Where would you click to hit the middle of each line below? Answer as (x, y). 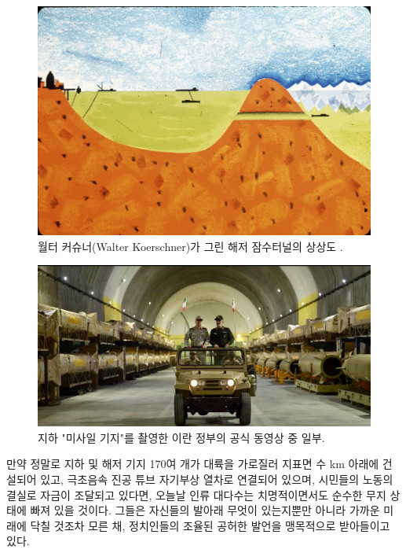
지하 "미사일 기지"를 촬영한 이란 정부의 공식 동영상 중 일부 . (181, 437)
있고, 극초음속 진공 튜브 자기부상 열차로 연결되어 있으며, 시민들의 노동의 (217, 479)
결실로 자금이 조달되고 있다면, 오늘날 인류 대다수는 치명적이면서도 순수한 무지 (196, 494)
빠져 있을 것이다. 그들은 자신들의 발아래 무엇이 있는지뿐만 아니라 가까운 (205, 510)
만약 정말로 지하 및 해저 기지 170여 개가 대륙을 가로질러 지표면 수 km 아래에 (193, 464)
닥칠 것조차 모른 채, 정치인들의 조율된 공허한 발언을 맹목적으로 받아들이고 (210, 525)
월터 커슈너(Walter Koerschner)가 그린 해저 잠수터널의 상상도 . (190, 246)
